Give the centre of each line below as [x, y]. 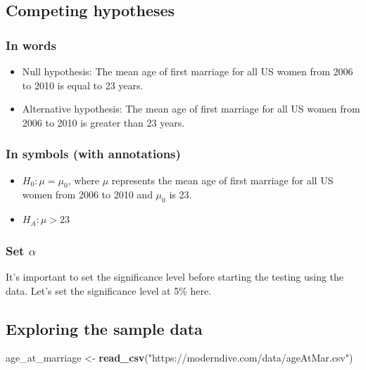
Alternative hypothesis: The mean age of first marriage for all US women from [191, 109]
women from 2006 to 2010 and [87, 194]
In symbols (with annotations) [93, 154]
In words [31, 45]
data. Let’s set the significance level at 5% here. [109, 290]
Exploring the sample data [104, 328]
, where [83, 180]
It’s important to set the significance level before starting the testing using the [175, 276]
